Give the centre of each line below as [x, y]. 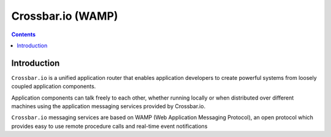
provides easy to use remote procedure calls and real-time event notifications [109, 126]
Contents [24, 34]
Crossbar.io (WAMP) [65, 16]
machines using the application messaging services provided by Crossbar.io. [108, 106]
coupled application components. [54, 87]
